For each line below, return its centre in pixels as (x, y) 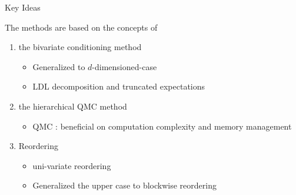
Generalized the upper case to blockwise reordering (124, 185)
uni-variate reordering (72, 165)
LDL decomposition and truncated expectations (119, 86)
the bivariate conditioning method (80, 47)
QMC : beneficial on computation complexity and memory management (162, 126)
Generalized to (59, 66)
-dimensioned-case (124, 66)
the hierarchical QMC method (73, 106)
